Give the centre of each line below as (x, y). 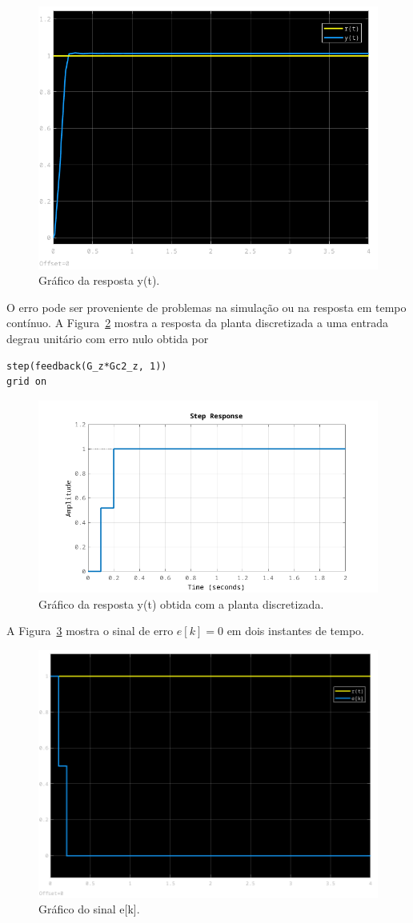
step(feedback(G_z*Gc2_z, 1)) (87, 366)
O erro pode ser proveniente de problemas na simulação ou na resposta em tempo (206, 307)
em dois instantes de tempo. (295, 631)
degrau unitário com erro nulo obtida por (108, 338)
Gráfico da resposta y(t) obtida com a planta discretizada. (181, 603)
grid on (27, 382)
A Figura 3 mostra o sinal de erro (90, 631)
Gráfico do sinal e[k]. (89, 909)
